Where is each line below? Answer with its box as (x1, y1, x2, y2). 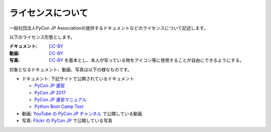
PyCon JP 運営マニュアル (34, 96, 87, 102)
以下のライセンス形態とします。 (9, 34, 75, 40)
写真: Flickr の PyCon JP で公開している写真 (22, 117, 112, 123)
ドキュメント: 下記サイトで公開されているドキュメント (22, 75, 134, 81)
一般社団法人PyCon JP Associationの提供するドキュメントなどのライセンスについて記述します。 (9, 25, 208, 31)
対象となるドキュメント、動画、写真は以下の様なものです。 (9, 66, 132, 72)
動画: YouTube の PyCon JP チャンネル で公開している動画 (22, 110, 143, 116)
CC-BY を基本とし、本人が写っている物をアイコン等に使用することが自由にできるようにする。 (49, 57, 244, 63)
